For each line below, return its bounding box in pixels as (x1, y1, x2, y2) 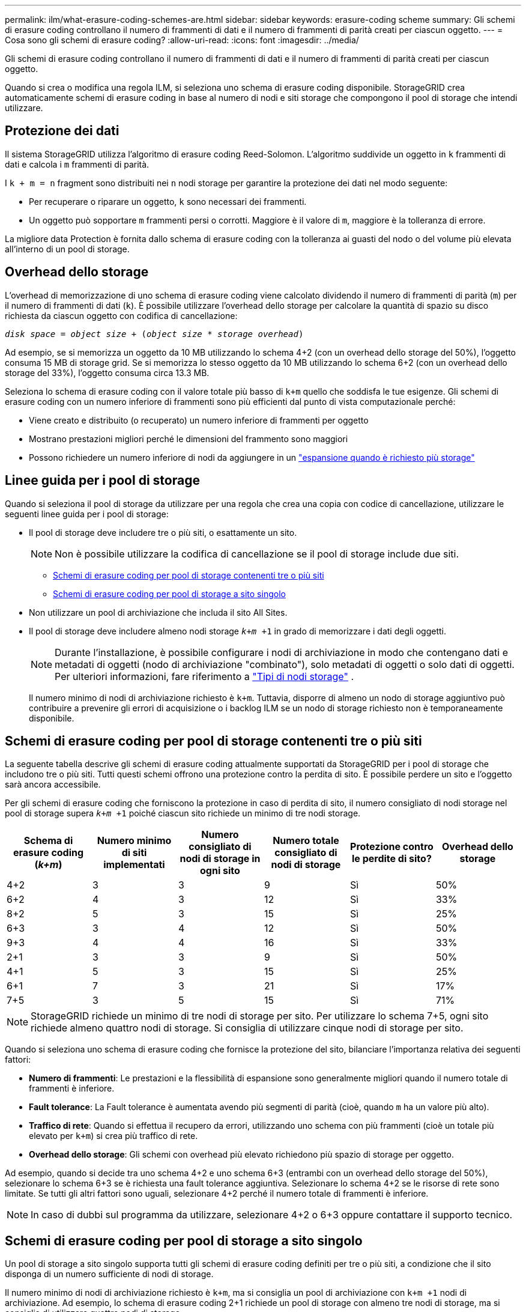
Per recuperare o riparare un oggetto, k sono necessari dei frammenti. (29, 196, 307, 207)
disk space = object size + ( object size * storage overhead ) (5, 329, 304, 339)
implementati (103, 858, 165, 871)
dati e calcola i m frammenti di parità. (5, 159, 150, 169)
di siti (121, 846, 147, 859)
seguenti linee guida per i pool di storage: (5, 508, 169, 519)
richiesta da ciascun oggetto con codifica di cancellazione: (5, 310, 238, 321)
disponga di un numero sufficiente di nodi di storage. (5, 1269, 214, 1280)
